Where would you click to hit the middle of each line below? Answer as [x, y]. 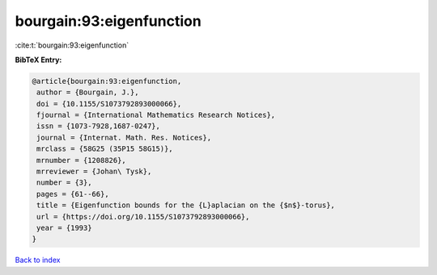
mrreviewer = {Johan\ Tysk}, [94, 172]
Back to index [38, 260]
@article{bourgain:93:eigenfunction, [107, 81]
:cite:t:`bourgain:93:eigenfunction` [72, 45]
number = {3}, [64, 183]
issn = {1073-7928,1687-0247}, [99, 126]
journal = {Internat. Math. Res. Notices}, [124, 137]
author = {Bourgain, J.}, [88, 92]
